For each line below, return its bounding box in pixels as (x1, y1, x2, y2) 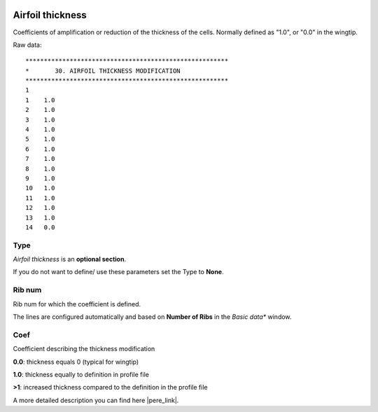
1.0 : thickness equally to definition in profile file (13, 370, 150, 378)
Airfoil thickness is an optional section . (13, 255, 126, 264)
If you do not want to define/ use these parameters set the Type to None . (13, 268, 224, 276)
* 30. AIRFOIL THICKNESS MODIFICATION (25, 66, 181, 75)
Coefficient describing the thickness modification (13, 345, 155, 353)
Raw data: (13, 41, 42, 49)
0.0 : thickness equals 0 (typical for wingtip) (13, 357, 139, 366)
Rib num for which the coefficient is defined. (13, 299, 141, 308)
